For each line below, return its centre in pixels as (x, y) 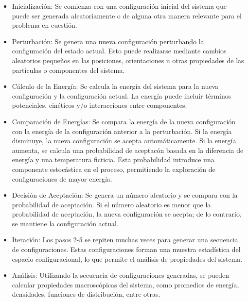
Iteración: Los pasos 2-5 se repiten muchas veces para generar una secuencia (125, 240)
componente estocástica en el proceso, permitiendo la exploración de (114, 169)
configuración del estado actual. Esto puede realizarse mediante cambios (119, 51)
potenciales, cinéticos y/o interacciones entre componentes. (99, 105)
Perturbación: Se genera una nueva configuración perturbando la (108, 41)
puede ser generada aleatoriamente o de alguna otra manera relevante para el (127, 15)
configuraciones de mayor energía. (62, 178)
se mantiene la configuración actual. (65, 223)
